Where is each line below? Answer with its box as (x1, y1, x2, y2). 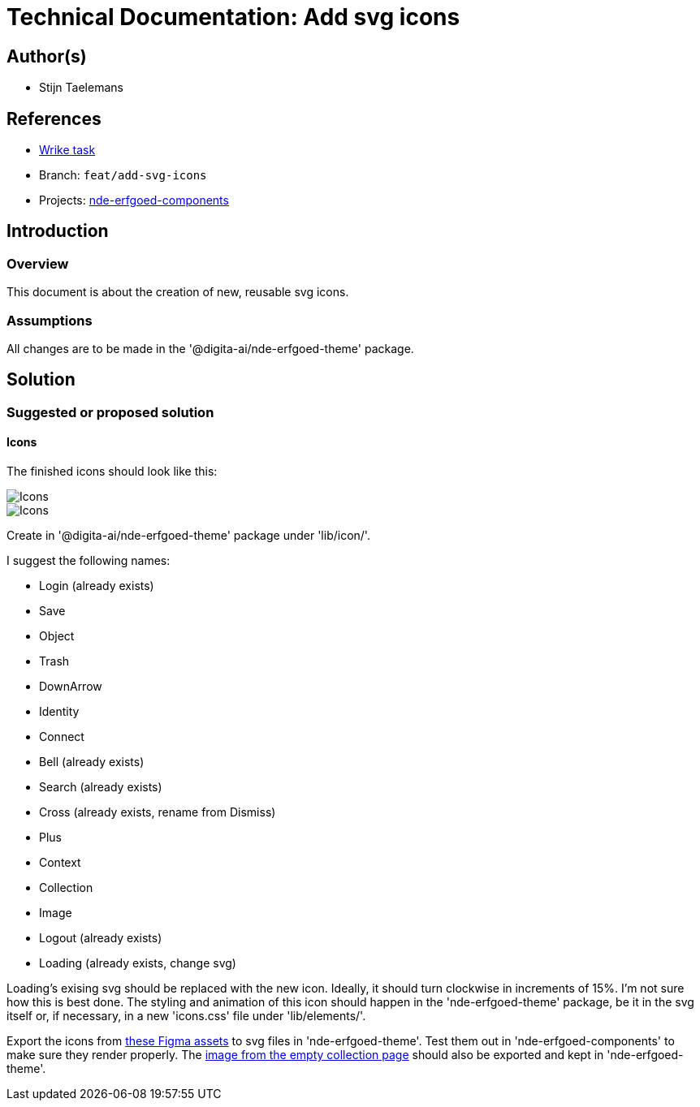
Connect (39, 730, 84, 744)
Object (39, 629, 75, 644)
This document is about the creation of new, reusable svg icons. (6, 285, 349, 299)
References (6, 108, 102, 129)
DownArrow (39, 679, 102, 694)
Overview (6, 255, 69, 272)
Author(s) (6, 45, 87, 67)
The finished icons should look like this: (6, 464, 218, 479)
